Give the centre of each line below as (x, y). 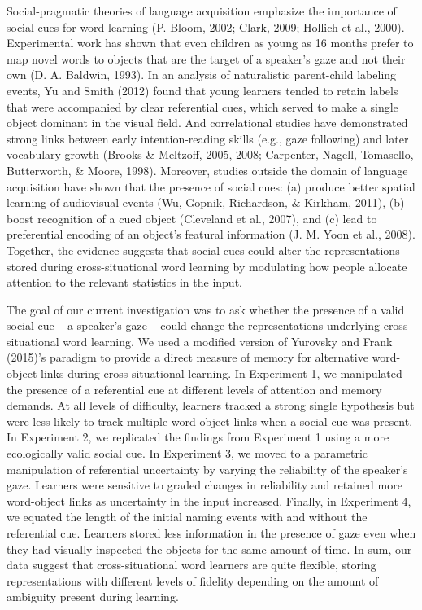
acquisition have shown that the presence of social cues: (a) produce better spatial (211, 186)
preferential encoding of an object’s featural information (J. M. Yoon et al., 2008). (211, 234)
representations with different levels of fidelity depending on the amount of (193, 580)
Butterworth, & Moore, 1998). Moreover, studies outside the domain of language (207, 170)
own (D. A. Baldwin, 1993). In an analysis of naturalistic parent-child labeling (202, 75)
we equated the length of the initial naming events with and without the (187, 517)
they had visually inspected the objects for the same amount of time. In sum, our (209, 549)
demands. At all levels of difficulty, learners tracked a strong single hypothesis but (211, 405)
